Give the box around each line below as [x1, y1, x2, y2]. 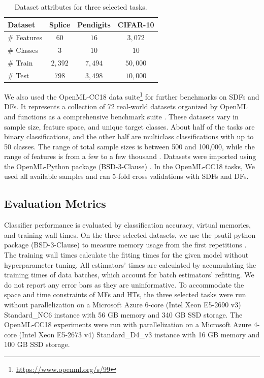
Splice [49, 19, 71, 29]
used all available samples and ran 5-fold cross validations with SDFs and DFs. [4, 171, 249, 181]
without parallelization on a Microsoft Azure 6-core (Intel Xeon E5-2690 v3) [4, 299, 241, 310]
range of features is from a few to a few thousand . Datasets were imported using [4, 151, 256, 162]
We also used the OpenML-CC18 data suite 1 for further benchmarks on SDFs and [4, 90, 259, 102]
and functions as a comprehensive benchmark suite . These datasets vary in [4, 111, 239, 121]
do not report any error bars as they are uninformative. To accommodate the [4, 279, 244, 290]
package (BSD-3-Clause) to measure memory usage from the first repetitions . [4, 239, 247, 250]
